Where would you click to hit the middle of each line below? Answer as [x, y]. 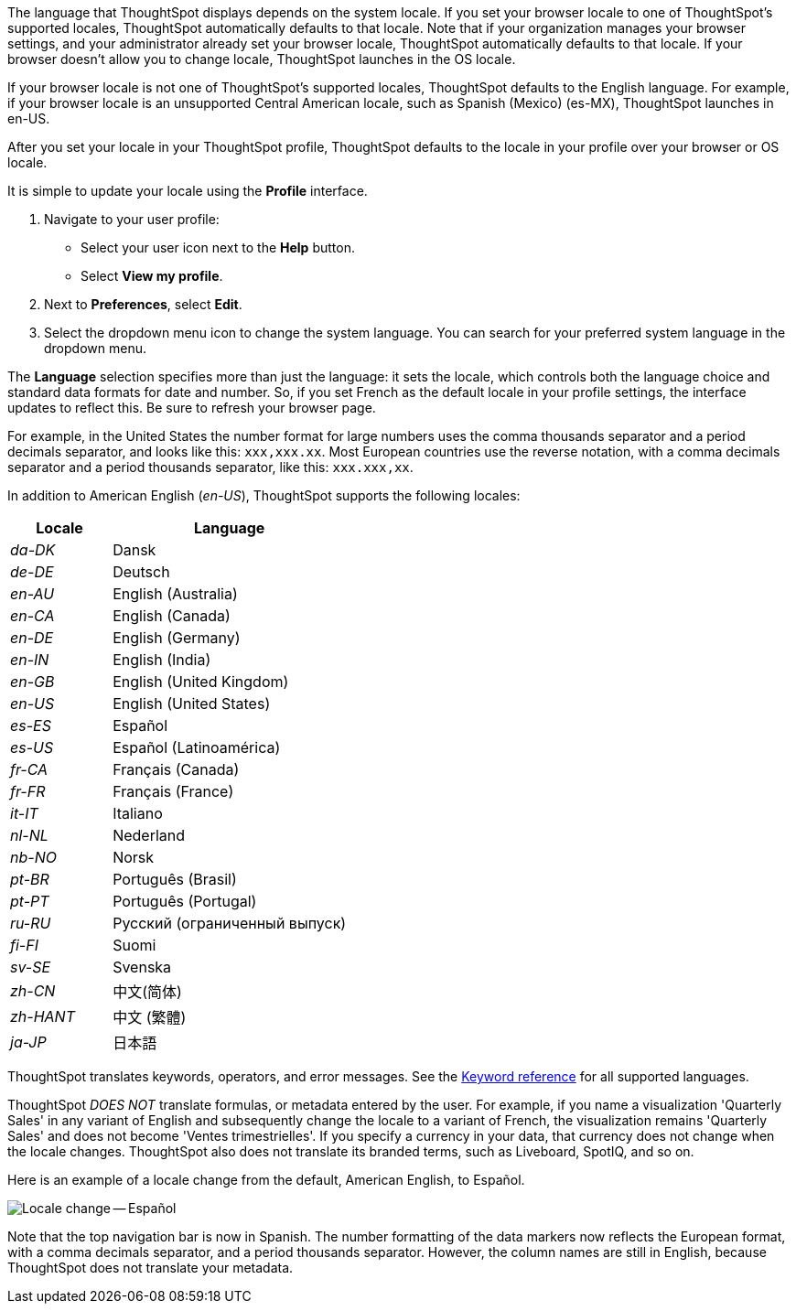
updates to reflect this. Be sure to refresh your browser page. [192, 408]
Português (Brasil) [175, 879]
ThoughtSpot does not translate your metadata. [151, 1268]
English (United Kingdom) [201, 682]
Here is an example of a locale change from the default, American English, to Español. [266, 1180]
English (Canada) [172, 616]
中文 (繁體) [150, 1017]
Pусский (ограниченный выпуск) [230, 923]
